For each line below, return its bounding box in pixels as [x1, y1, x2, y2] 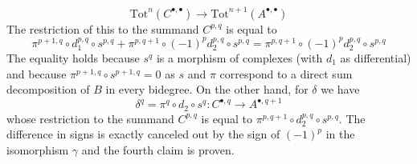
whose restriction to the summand [6, 110, 174, 126]
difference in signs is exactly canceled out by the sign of [6, 126, 280, 142]
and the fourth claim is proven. [81, 141, 235, 158]
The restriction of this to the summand [6, 20, 199, 37]
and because [6, 65, 67, 82]
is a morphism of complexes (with [156, 50, 323, 66]
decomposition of [6, 81, 90, 98]
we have [321, 81, 360, 98]
